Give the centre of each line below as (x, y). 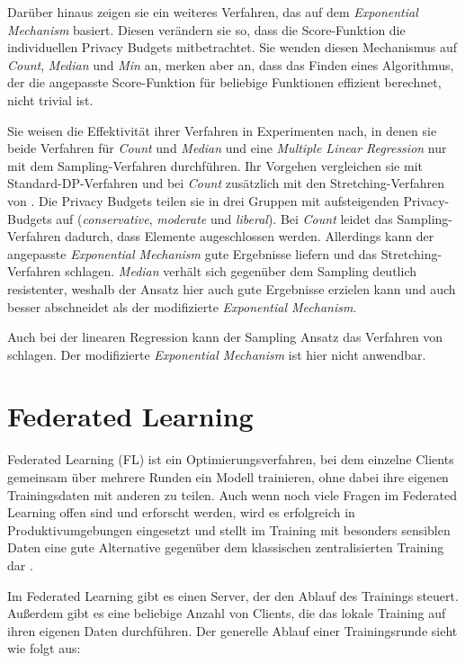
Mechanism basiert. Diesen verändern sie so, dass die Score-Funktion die (206, 29)
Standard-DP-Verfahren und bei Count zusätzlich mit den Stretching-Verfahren (226, 183)
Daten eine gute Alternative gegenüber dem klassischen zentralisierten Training (226, 547)
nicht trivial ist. (50, 99)
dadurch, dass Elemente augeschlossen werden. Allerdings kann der (250, 236)
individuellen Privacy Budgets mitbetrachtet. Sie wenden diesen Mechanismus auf (232, 47)
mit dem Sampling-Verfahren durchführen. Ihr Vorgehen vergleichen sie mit (215, 165)
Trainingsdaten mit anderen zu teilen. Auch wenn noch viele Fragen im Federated (232, 494)
